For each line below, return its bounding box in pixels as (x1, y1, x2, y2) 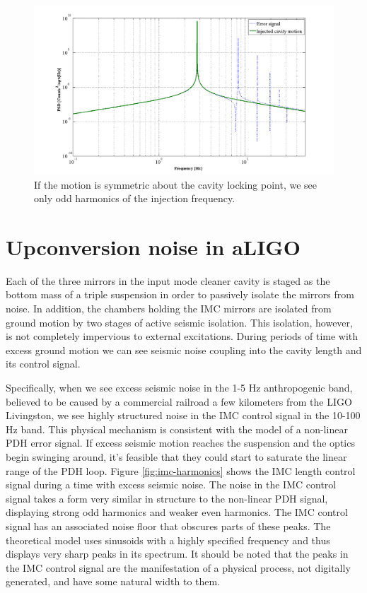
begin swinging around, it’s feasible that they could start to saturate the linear (6, 449, 347, 464)
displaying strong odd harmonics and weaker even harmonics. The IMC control (6, 505, 348, 519)
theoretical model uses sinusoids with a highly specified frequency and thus (6, 532, 330, 547)
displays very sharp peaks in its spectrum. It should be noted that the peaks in (6, 546, 349, 561)
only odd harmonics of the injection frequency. (34, 191, 235, 206)
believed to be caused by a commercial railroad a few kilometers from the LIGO (6, 394, 352, 409)
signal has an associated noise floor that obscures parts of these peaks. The (6, 518, 331, 533)
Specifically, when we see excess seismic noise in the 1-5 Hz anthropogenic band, (6, 380, 353, 394)
